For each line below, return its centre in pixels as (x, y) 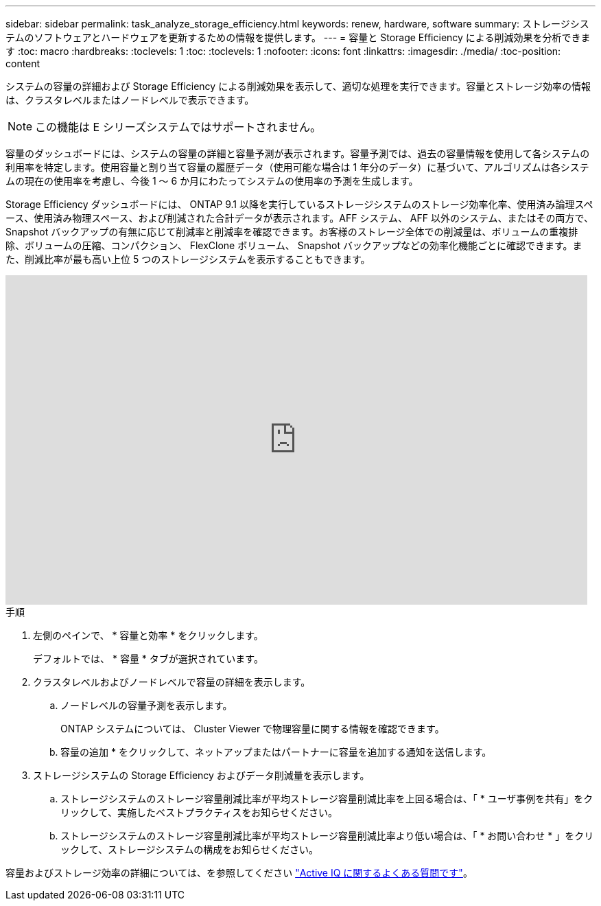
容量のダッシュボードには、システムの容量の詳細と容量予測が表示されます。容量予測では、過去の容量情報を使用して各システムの (298, 153)
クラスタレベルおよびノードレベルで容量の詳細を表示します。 (172, 682)
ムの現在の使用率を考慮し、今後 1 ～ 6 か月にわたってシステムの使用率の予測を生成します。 (212, 181)
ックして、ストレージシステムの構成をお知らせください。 (189, 849)
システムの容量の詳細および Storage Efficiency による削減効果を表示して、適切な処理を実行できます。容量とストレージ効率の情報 (298, 86)
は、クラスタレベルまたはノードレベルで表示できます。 (130, 100)
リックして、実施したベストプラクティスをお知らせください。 (199, 812)
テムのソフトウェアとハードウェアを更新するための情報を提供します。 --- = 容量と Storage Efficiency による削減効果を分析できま (298, 37)
